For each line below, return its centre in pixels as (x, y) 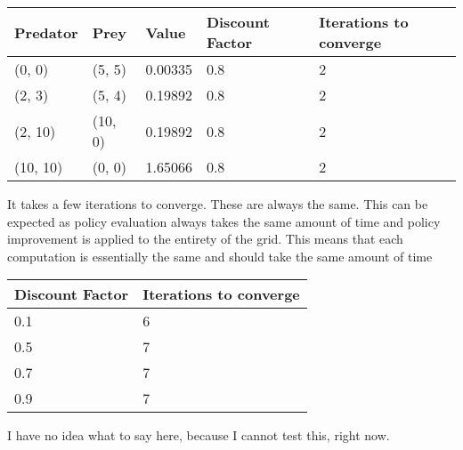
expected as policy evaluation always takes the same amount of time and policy (224, 221)
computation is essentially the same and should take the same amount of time (220, 256)
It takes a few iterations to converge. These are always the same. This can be (218, 204)
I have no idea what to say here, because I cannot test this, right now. (199, 435)
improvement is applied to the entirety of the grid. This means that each (205, 239)
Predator (46, 32)
